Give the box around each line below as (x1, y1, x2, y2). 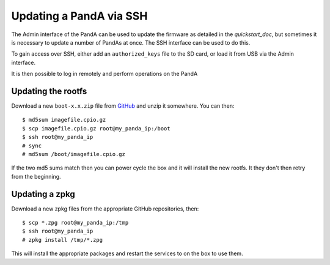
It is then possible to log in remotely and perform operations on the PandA (11, 70, 198, 78)
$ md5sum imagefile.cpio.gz (22, 116, 106, 124)
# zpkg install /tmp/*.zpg (22, 236, 103, 243)
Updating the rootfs (11, 86, 87, 96)
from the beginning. (11, 173, 61, 180)
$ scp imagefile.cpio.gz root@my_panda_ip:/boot (22, 125, 170, 132)
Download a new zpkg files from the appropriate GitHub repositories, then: (11, 205, 199, 212)
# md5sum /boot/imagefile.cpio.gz (22, 151, 125, 157)
